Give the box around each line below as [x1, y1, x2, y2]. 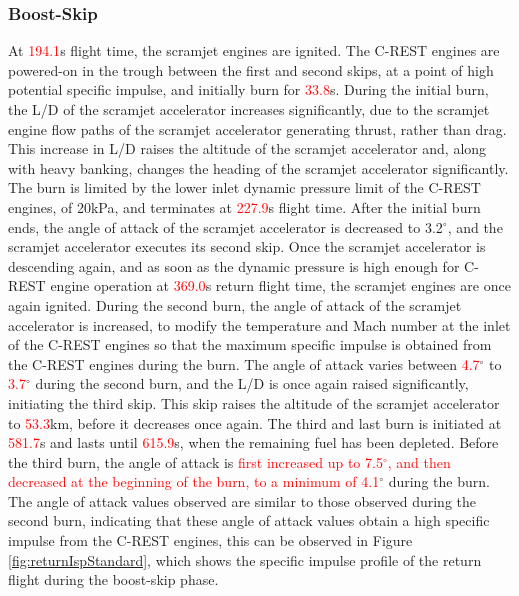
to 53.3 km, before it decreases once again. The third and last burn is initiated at [8, 412, 502, 433]
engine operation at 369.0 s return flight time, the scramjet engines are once [50, 275, 511, 296]
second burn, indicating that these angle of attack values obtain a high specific [8, 510, 490, 531]
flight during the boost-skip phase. [8, 569, 219, 590]
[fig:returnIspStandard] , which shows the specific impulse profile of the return [8, 549, 482, 570]
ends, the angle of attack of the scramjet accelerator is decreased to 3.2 [8, 216, 443, 237]
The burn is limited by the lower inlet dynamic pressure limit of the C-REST [8, 177, 481, 198]
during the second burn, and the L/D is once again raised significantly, [35, 373, 469, 394]
